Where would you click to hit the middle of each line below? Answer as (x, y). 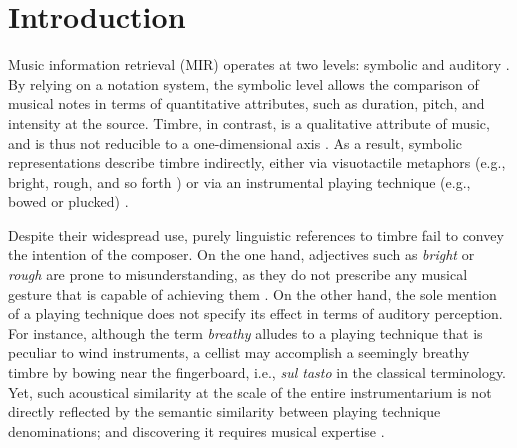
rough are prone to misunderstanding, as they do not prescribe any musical (238, 274)
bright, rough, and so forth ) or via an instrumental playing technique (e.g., (239, 181)
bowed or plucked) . (68, 201)
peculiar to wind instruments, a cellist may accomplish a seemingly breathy (239, 352)
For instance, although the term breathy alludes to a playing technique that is (245, 332)
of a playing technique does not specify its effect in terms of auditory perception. (255, 313)
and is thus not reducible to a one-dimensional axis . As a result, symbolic (235, 142)
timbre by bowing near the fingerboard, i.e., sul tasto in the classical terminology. (257, 372)
